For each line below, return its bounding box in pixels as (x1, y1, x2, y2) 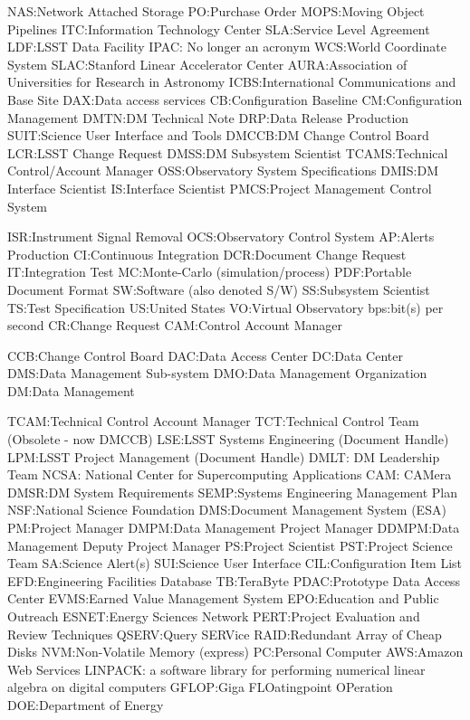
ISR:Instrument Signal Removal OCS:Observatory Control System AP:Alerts (7, 227, 435, 246)
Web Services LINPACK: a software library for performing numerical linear (7, 659, 426, 678)
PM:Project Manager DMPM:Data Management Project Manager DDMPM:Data (7, 518, 460, 537)
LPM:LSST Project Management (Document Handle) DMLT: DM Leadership (7, 447, 440, 466)
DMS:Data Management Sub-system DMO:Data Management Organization (7, 364, 427, 383)
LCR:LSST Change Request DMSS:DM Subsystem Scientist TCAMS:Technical (7, 143, 448, 162)
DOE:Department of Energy (7, 695, 164, 714)
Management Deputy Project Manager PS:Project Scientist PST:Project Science (7, 535, 453, 554)
